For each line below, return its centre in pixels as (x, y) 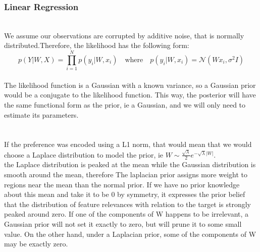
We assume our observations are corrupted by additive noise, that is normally (124, 35)
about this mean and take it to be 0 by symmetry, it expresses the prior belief (125, 194)
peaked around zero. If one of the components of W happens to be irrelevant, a (126, 214)
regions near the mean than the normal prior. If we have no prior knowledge (122, 184)
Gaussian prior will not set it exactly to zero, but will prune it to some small (123, 223)
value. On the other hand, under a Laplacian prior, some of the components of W (130, 234)
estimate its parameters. (41, 114)
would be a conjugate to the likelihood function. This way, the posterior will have (130, 95)
